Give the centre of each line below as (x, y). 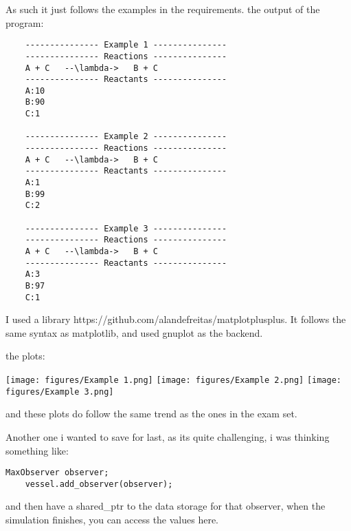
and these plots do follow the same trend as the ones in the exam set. (151, 414)
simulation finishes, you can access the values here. (112, 520)
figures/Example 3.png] (60, 392)
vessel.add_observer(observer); (99, 484)
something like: (37, 450)
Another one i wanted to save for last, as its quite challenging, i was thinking (168, 436)
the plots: (25, 356)
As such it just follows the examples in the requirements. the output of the (163, 9)
